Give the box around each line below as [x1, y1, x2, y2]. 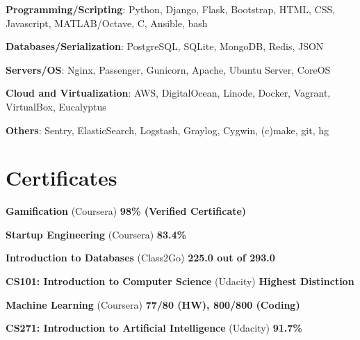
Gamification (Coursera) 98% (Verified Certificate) [6, 204, 247, 218]
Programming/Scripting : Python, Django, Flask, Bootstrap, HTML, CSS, [6, 2, 336, 16]
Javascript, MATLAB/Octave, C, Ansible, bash [6, 15, 208, 30]
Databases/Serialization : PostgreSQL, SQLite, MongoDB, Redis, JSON [6, 39, 324, 54]
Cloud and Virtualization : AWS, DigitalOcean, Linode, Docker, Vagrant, [6, 86, 331, 100]
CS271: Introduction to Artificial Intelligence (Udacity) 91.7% [6, 321, 302, 335]
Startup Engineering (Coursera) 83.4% [6, 227, 186, 241]
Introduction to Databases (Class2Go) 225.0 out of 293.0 [6, 250, 275, 265]
